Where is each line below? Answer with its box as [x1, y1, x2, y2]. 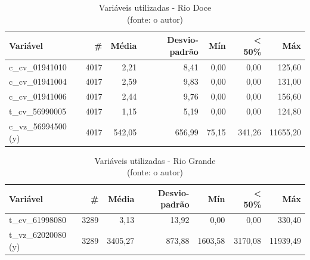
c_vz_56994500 [9, 120, 67, 132]
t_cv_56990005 [9, 105, 67, 117]
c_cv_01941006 [9, 90, 67, 103]
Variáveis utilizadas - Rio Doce [98, 1, 212, 13]
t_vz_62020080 [9, 228, 67, 241]
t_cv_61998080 [9, 213, 67, 226]
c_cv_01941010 [9, 60, 67, 73]
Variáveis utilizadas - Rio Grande [94, 154, 216, 166]
